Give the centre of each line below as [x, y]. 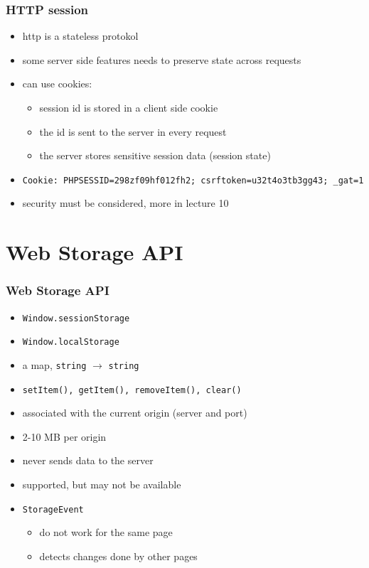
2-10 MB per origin [64, 436]
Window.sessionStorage [76, 318]
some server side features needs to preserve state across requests [162, 59]
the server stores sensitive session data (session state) [155, 155]
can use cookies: [57, 84]
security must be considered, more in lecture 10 [125, 203]
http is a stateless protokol [80, 36]
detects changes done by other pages [118, 556]
